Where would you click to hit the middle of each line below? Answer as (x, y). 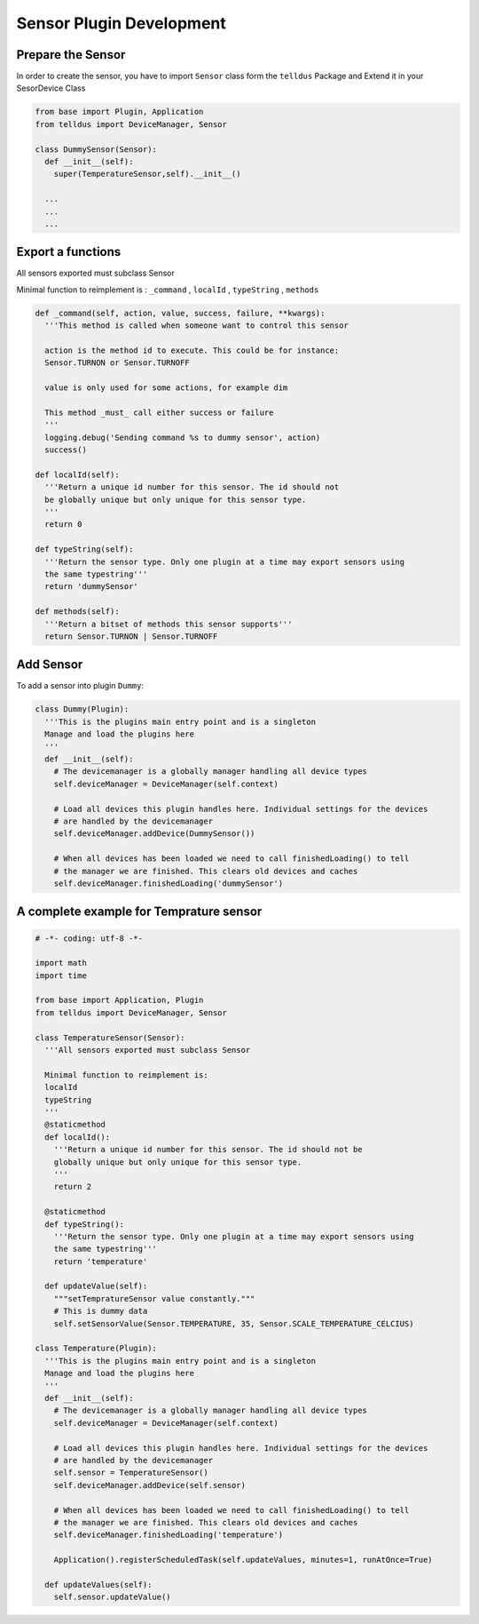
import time (61, 975)
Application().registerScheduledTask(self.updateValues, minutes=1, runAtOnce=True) (243, 1560)
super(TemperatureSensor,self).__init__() (147, 174)
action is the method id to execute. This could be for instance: (192, 350)
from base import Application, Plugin (119, 1000)
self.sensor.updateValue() (113, 1597)
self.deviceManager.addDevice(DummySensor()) (154, 834)
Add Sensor (50, 665)
